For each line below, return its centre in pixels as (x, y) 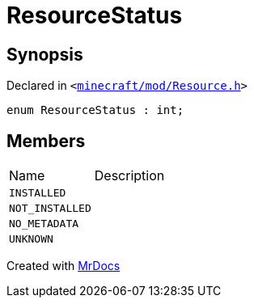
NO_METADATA (44, 224)
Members (46, 141)
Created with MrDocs (63, 266)
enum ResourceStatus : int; (95, 110)
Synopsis (45, 54)
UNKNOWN (31, 239)
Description (129, 176)
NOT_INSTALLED (50, 209)
